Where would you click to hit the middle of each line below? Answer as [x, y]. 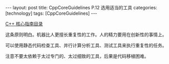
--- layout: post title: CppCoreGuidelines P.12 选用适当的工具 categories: [81, 8]
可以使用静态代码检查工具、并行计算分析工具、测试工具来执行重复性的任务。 [86, 45]
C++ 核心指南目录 [24, 24]
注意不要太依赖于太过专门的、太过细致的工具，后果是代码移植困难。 [77, 56]
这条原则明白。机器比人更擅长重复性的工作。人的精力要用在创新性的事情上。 [86, 35]
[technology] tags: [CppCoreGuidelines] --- [51, 13]
